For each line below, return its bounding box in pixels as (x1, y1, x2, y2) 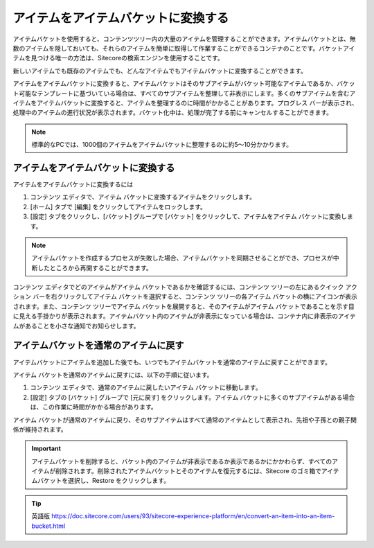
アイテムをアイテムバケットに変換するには (12, 180, 134, 188)
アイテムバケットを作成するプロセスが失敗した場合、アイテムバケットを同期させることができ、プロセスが (31, 254, 334, 263)
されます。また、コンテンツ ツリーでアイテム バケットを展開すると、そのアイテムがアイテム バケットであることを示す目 (12, 302, 355, 310)
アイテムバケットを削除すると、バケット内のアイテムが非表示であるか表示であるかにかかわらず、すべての (31, 457, 332, 466)
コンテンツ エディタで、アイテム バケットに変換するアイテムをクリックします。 (30, 193, 256, 201)
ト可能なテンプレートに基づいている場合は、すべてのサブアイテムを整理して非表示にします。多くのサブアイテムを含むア (12, 89, 356, 97)
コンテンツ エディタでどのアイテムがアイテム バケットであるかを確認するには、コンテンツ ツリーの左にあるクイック (12, 283, 344, 291)
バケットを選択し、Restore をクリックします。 (37, 477, 170, 485)
